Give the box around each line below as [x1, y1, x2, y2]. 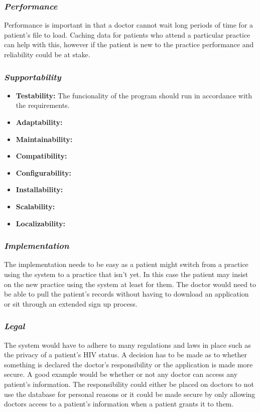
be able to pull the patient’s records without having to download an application [4, 289, 249, 299]
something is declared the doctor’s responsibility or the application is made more [4, 359, 253, 369]
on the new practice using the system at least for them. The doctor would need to [4, 279, 256, 289]
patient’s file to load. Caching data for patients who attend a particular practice [4, 29, 250, 40]
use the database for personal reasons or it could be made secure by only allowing [4, 388, 255, 399]
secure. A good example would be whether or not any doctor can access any [4, 369, 238, 379]
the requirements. [16, 100, 70, 110]
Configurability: [16, 167, 71, 178]
